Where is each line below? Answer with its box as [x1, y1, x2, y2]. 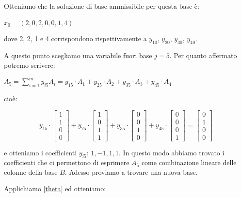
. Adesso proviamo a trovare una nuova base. [64, 167, 198, 177]
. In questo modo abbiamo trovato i [118, 147, 225, 157]
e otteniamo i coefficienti [4, 147, 77, 157]
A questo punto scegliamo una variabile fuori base [4, 50, 152, 60]
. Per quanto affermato [169, 50, 237, 60]
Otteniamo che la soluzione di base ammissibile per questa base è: [4, 1, 199, 11]
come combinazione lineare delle [141, 157, 237, 167]
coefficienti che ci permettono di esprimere [4, 157, 129, 167]
